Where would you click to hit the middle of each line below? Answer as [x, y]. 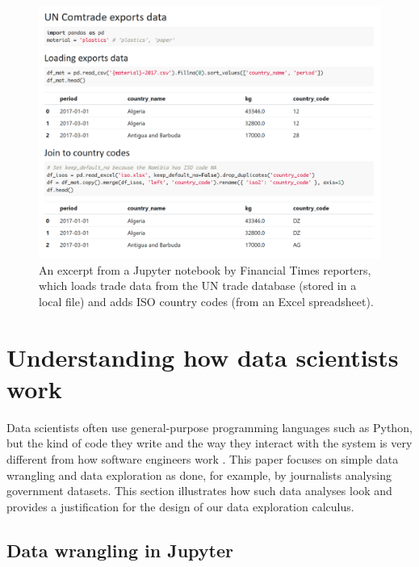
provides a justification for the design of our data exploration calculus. [180, 506]
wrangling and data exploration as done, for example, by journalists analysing [199, 475]
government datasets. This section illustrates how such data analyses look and [199, 491]
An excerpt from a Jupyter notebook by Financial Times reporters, [205, 269]
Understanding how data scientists [203, 357]
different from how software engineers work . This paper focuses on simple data [203, 459]
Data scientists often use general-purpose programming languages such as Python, [209, 427]
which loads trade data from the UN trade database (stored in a [198, 286]
